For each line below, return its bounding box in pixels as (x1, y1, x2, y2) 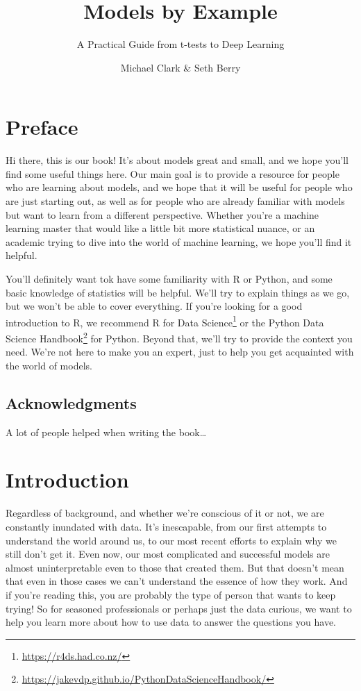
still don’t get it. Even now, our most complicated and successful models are (6, 547, 330, 561)
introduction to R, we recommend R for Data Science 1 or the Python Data (6, 313, 324, 329)
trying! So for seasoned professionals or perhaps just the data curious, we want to (6, 601, 352, 615)
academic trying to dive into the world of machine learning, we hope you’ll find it (6, 234, 352, 249)
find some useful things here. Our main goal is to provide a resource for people (6, 166, 339, 181)
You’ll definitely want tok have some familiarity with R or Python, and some (6, 272, 333, 285)
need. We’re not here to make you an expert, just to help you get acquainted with (6, 344, 354, 359)
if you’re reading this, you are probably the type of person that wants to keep (6, 587, 336, 601)
